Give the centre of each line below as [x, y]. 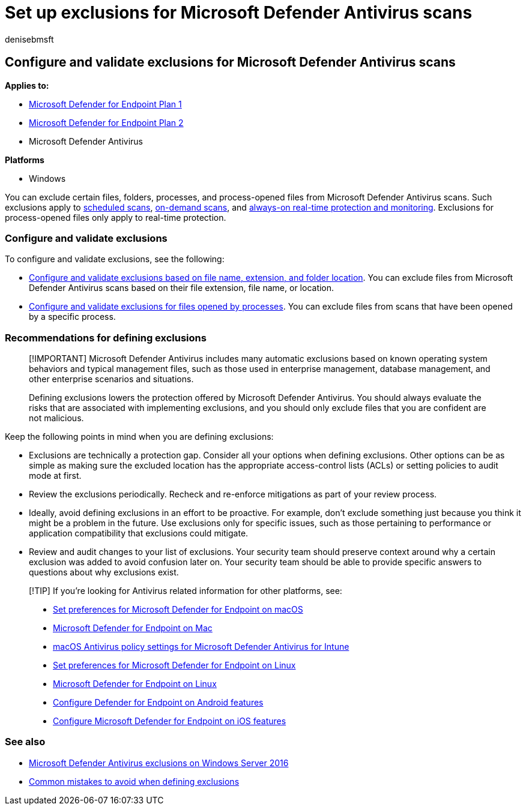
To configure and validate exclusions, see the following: [115, 259]
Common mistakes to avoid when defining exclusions [134, 781]
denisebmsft [29, 39]
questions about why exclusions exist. [104, 572]
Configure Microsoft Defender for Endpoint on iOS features [170, 721]
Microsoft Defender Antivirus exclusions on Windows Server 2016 [159, 763]
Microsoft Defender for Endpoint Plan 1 [105, 104]
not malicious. [56, 418]
